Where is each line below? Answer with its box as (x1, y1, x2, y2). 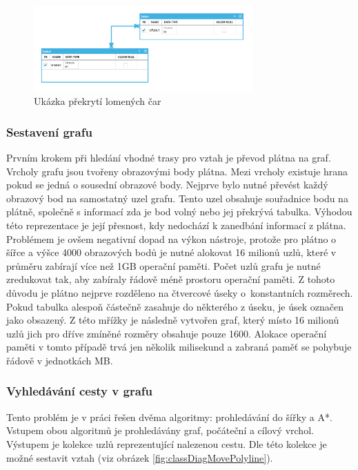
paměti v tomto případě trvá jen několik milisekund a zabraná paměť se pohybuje (6, 340, 352, 354)
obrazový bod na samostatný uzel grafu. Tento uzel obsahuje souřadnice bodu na (6, 190, 348, 205)
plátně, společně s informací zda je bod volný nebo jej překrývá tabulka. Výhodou (6, 204, 352, 219)
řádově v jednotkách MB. (6, 353, 113, 367)
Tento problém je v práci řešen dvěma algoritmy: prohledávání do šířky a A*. (6, 409, 332, 424)
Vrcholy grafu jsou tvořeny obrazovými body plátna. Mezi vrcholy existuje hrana (6, 164, 348, 178)
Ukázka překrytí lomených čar (34, 94, 161, 108)
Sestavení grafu (6, 123, 92, 140)
